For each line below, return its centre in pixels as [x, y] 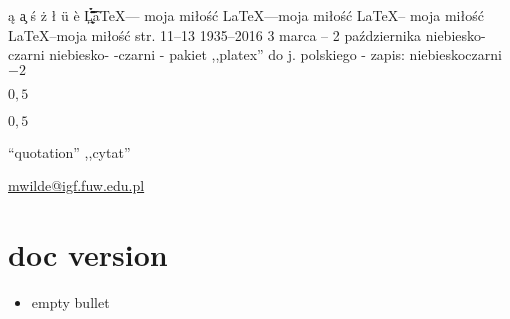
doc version [88, 254]
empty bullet [70, 302]
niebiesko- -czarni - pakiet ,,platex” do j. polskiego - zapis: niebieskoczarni [275, 54]
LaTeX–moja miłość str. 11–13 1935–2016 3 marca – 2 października [215, 34]
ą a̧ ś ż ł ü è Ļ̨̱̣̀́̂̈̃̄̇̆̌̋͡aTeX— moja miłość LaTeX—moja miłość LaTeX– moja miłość [246, 15]
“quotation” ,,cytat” [69, 151]
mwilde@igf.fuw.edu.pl [76, 185]
